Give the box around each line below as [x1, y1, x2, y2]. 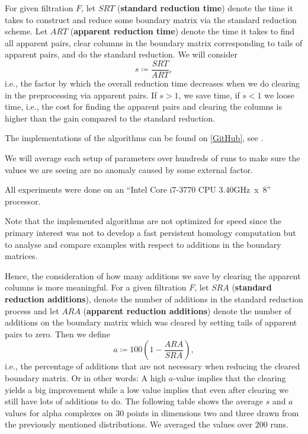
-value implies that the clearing [173, 371, 286, 384]
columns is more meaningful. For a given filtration [5, 281, 187, 293]
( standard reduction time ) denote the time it [117, 2, 293, 14]
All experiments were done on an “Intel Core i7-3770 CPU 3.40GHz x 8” [5, 183, 271, 196]
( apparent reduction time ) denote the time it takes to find [70, 25, 295, 37]
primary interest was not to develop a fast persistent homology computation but [5, 226, 296, 238]
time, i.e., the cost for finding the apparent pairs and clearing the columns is [5, 100, 282, 113]
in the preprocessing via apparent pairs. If [5, 88, 157, 101]
